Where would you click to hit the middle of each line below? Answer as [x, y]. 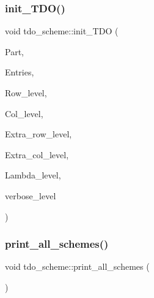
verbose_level [31, 195]
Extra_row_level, [38, 134]
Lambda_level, [33, 175]
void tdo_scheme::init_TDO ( [62, 31]
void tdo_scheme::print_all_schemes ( [77, 266]
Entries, [20, 72]
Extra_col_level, [37, 154]
